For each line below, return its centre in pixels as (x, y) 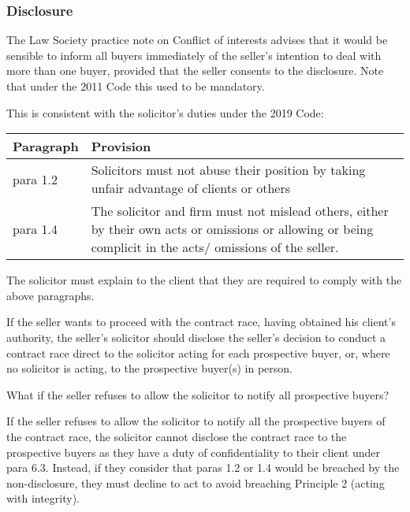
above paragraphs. (50, 295)
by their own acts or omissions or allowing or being (232, 229)
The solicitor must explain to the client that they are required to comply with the (204, 280)
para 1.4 (35, 229)
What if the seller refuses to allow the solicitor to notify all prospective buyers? (198, 394)
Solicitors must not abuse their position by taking (228, 170)
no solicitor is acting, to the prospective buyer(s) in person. (149, 368)
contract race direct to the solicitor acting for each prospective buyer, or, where (198, 352)
